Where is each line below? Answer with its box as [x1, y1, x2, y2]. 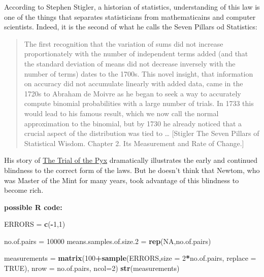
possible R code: [4, 201, 62, 212]
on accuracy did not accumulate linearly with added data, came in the [24, 78, 243, 89]
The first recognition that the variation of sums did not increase [24, 38, 223, 49]
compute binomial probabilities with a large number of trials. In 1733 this [24, 98, 254, 109]
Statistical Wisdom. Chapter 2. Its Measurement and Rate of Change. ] [24, 137, 244, 148]
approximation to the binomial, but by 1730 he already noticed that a [24, 118, 242, 128]
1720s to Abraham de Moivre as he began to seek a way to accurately [24, 88, 241, 98]
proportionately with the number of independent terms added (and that [24, 48, 248, 59]
